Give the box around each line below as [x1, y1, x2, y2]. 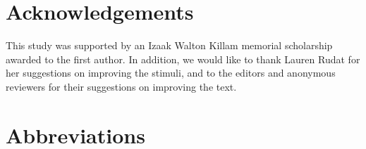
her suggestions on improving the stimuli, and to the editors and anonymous [6, 65, 336, 80]
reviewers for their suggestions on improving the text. [6, 79, 237, 93]
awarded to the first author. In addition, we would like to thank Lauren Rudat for [6, 51, 360, 66]
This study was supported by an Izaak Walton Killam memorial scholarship [6, 38, 333, 53]
